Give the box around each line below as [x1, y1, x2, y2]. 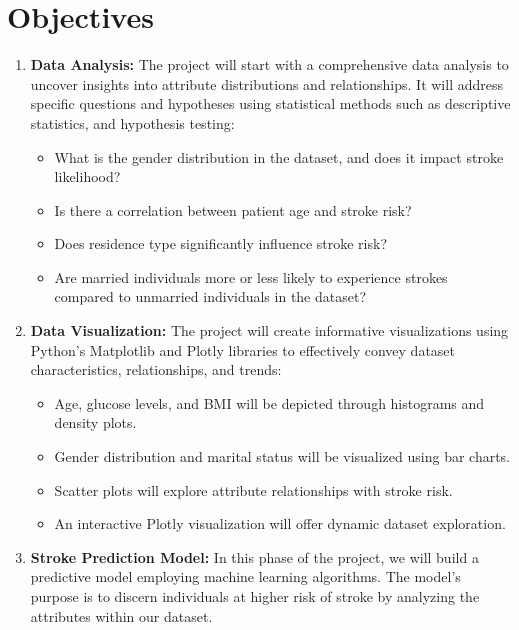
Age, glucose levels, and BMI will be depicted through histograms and [54, 392, 485, 413]
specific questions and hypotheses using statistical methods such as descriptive [30, 93, 511, 114]
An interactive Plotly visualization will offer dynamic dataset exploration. [54, 513, 506, 534]
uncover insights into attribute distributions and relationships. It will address [30, 73, 504, 94]
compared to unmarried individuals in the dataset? [54, 286, 367, 307]
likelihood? [54, 166, 121, 187]
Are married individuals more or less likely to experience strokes [54, 266, 448, 287]
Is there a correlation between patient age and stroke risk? [54, 199, 412, 220]
